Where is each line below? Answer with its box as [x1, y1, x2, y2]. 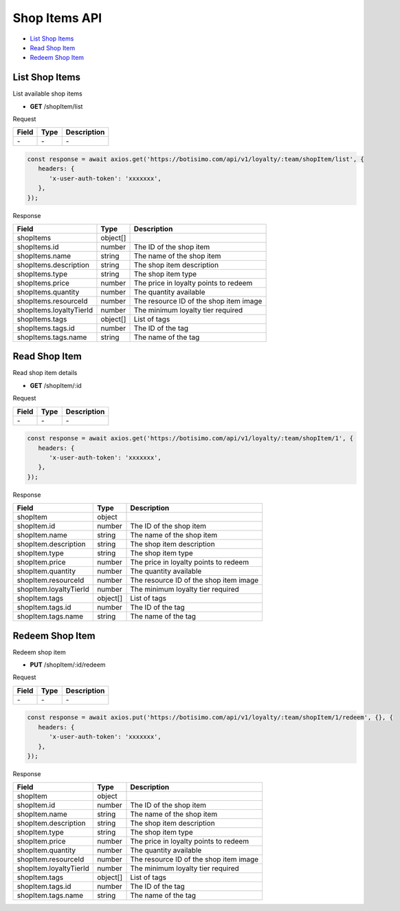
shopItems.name [16, 251, 71, 261]
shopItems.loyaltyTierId [16, 305, 93, 314]
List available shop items [12, 89, 82, 98]
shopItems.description [16, 260, 89, 270]
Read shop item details [12, 369, 78, 377]
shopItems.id [16, 242, 59, 251]
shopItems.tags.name [16, 332, 87, 342]
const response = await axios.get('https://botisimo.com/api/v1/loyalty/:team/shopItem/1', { [27, 434, 354, 442]
